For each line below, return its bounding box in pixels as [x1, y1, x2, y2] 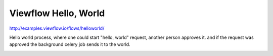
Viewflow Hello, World [9, 8, 105, 19]
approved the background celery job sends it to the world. [9, 41, 131, 47]
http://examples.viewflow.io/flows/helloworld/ [9, 25, 105, 31]
